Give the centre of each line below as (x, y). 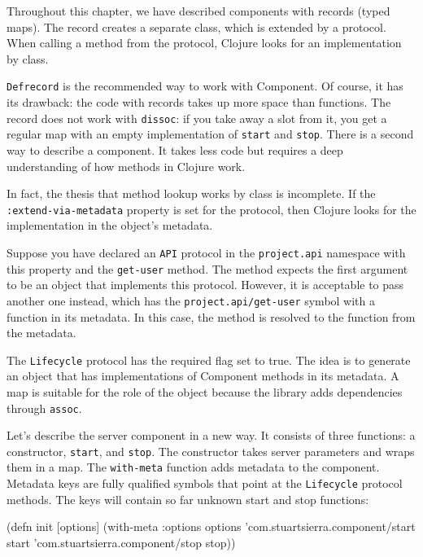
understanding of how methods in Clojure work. (126, 166)
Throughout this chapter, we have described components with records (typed (198, 11)
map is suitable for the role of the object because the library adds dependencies (205, 391)
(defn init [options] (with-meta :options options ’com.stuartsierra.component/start (211, 526)
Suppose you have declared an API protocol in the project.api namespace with (206, 252)
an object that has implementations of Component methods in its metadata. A (203, 376)
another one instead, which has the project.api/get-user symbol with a (191, 300)
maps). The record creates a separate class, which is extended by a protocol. (196, 26)
